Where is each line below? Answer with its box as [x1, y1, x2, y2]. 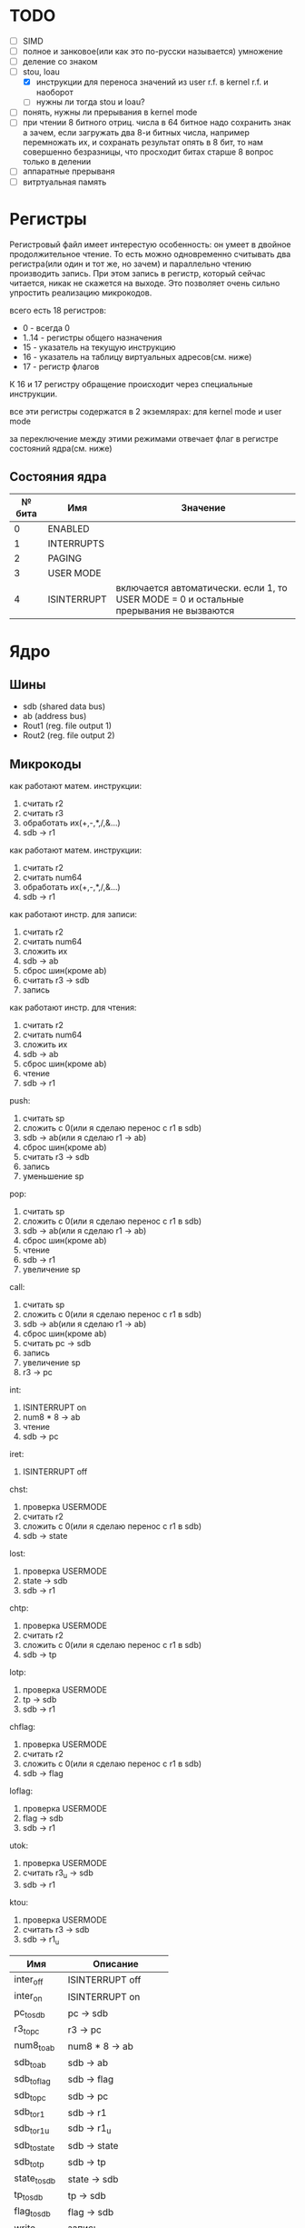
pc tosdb [14, 2006, 45, 2021]
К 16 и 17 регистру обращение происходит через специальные [9, 378, 253, 389]
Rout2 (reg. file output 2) [22, 730, 115, 741]
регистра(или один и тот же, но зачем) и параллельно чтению [9, 258, 252, 269]
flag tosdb [14, 2205, 52, 2219]
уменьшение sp [22, 1171, 84, 1182]
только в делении [22, 156, 92, 167]
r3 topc [14, 2023, 40, 2037]
